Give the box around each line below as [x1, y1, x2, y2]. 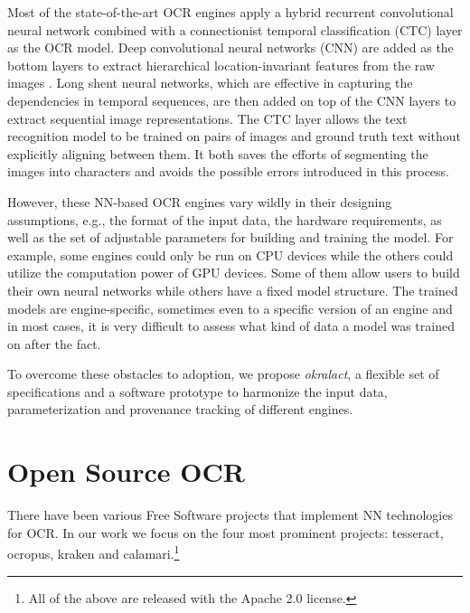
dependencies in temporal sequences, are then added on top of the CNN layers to [7, 90, 456, 109]
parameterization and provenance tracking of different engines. [7, 400, 353, 419]
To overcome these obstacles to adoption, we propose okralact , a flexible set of [7, 364, 439, 383]
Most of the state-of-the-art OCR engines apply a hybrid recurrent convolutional [7, 3, 454, 21]
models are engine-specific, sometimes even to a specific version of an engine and [7, 298, 453, 317]
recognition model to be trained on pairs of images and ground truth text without [7, 127, 462, 146]
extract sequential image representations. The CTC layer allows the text [7, 108, 408, 127]
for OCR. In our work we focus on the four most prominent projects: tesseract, [7, 523, 444, 542]
